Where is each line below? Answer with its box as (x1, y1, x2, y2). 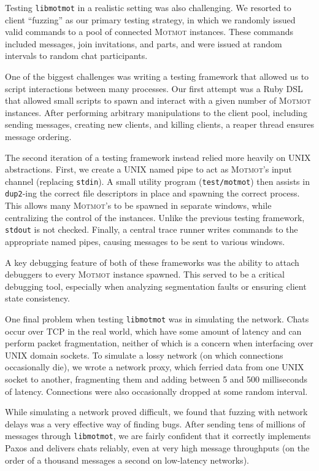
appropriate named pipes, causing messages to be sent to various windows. (5, 235, 285, 247)
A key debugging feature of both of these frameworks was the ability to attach (5, 255, 299, 268)
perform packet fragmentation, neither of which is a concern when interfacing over (5, 337, 313, 349)
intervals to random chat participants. (5, 49, 148, 62)
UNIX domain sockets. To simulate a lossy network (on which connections (5, 348, 283, 361)
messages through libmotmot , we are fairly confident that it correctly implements (5, 429, 311, 442)
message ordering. (5, 130, 72, 142)
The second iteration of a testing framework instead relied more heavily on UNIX (5, 150, 311, 163)
